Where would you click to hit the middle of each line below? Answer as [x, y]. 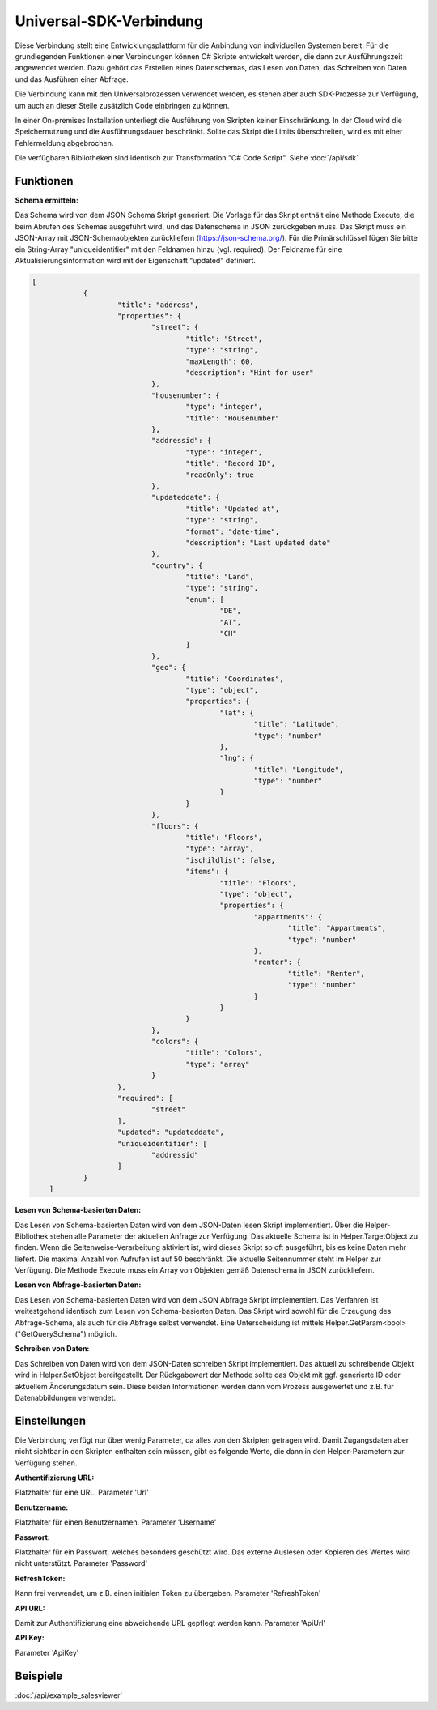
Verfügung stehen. [46, 1463]
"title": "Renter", [327, 973]
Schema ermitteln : [47, 200]
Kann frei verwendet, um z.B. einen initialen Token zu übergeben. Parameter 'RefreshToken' [168, 1593]
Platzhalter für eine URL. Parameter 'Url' [82, 1493]
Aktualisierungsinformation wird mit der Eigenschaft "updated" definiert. [136, 260]
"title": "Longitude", [299, 769]
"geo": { [168, 667]
